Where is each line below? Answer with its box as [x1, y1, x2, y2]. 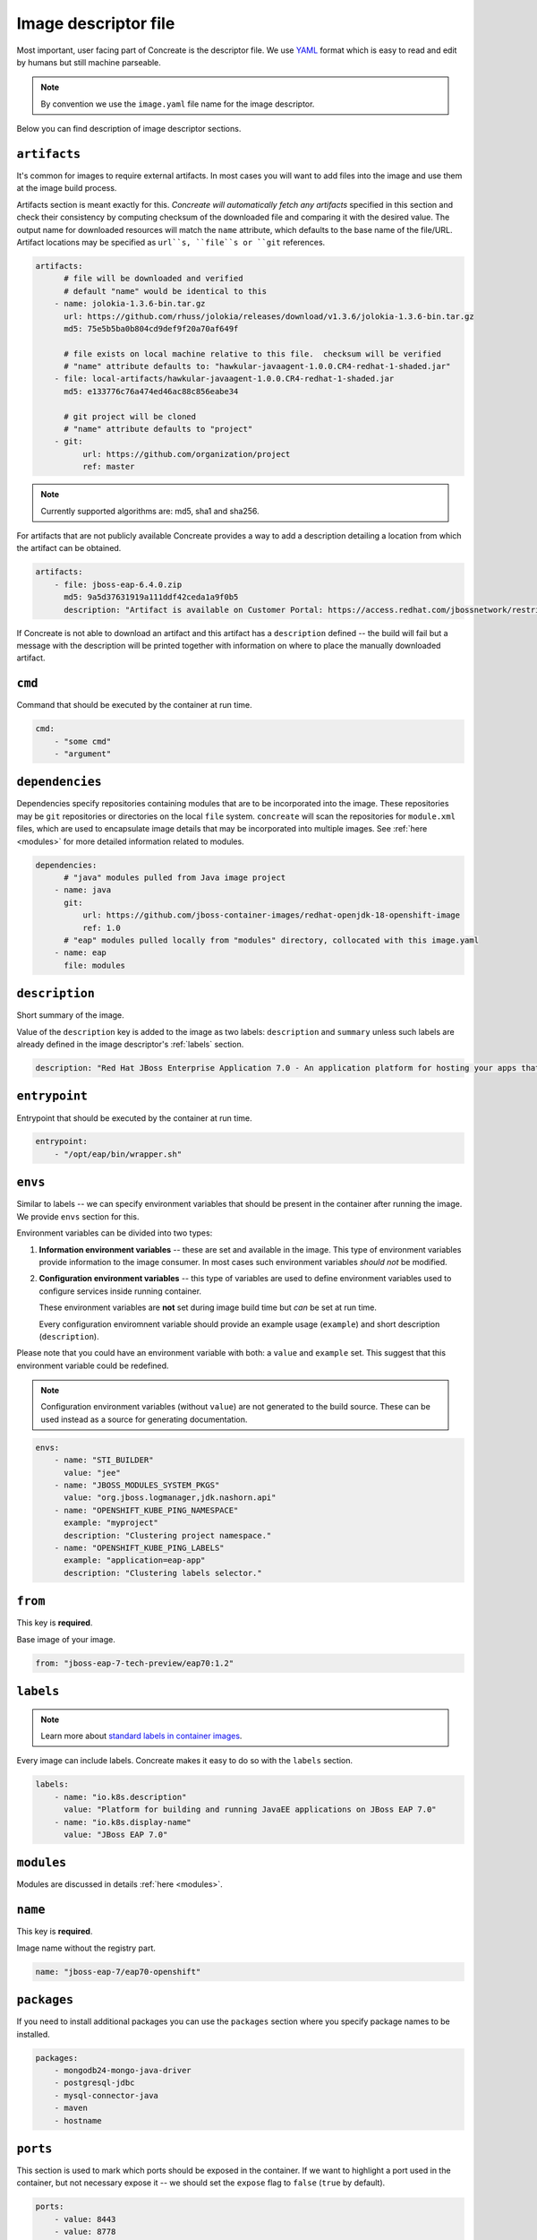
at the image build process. [16, 183, 117, 194]
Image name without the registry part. [16, 1943, 157, 1953]
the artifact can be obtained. [16, 543, 122, 554]
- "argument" [54, 748, 112, 759]
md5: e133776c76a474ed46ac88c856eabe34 [64, 386, 239, 396]
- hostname [54, 2115, 102, 2125]
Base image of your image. [16, 1633, 115, 1644]
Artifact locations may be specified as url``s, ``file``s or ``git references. [16, 237, 326, 247]
